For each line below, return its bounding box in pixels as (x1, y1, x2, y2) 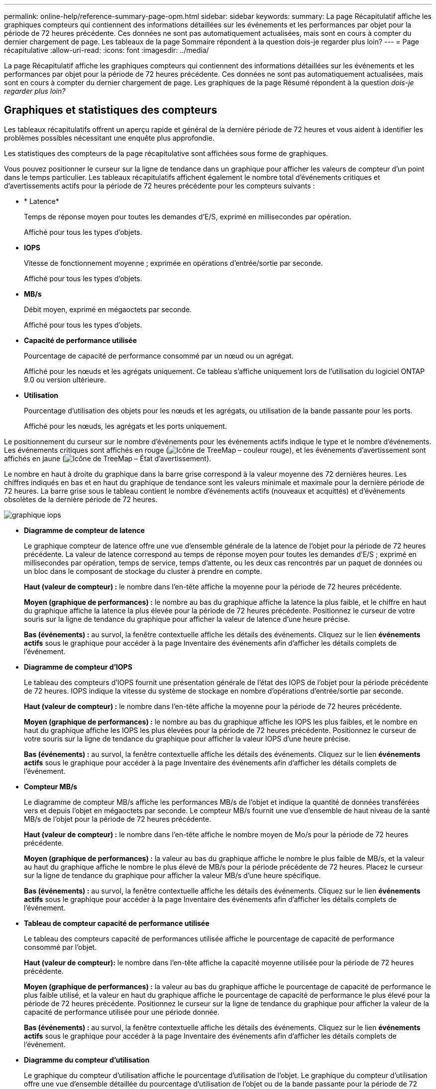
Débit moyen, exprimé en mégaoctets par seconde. (24, 305, 192, 314)
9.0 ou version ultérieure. (24, 375, 106, 384)
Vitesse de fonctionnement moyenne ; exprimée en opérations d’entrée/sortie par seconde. (24, 258, 323, 267)
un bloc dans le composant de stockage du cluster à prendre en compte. (24, 566, 262, 575)
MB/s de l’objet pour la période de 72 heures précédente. (24, 814, 212, 823)
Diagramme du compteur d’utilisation (24, 1055, 150, 1064)
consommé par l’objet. (24, 942, 97, 951)
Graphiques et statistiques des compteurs (4, 104, 218, 117)
